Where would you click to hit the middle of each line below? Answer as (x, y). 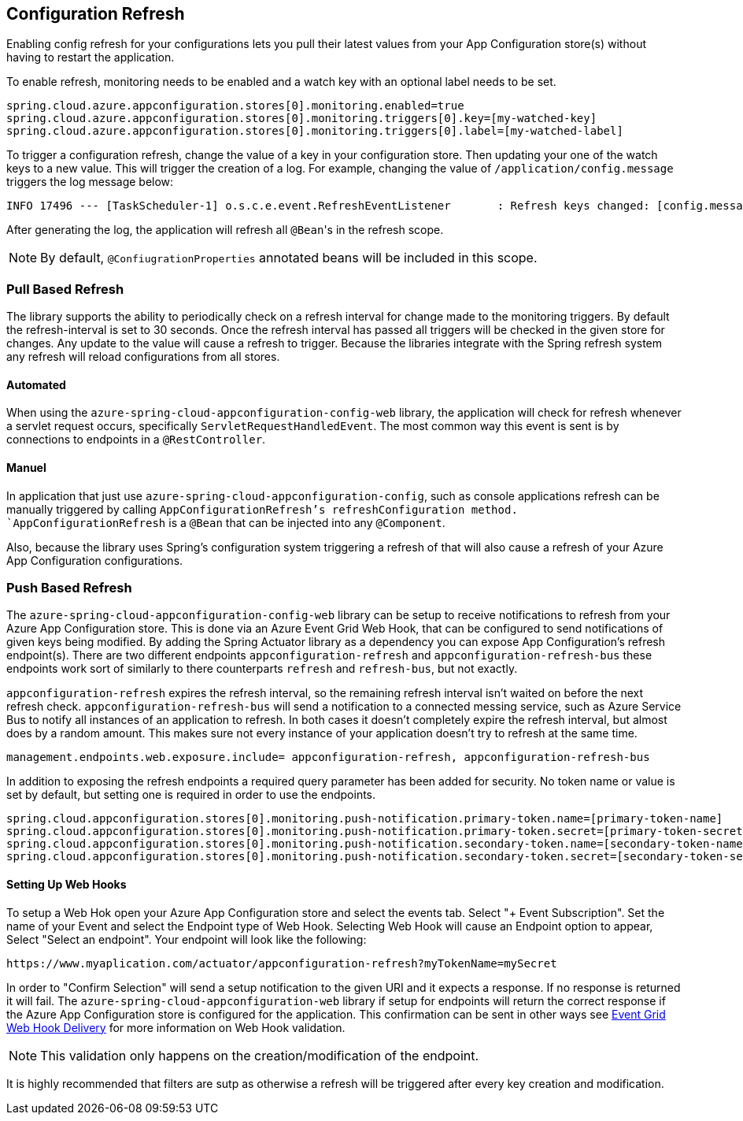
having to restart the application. (91, 58)
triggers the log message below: (90, 182)
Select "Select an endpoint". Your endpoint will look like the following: (187, 939)
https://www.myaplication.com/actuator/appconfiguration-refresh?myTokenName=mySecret (282, 963)
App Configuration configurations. (95, 560)
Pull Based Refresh (65, 289)
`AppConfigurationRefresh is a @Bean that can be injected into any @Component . (226, 522)
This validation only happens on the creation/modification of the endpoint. (260, 1055)
